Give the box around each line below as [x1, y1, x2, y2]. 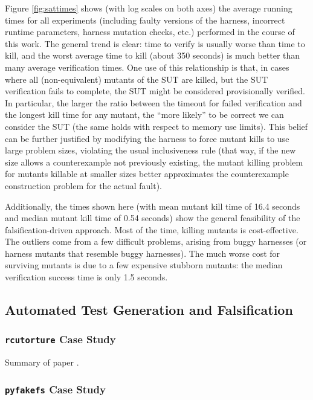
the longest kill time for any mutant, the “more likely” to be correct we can [5, 108, 284, 121]
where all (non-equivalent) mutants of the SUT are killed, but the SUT [5, 73, 268, 85]
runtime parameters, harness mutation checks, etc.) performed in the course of [5, 25, 295, 38]
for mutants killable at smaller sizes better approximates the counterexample [5, 167, 289, 180]
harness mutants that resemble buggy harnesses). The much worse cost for [5, 247, 280, 259]
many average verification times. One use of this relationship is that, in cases [5, 60, 289, 73]
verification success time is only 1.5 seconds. [5, 271, 168, 283]
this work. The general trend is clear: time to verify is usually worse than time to [5, 37, 305, 50]
